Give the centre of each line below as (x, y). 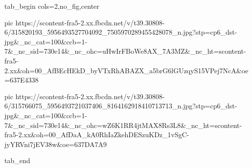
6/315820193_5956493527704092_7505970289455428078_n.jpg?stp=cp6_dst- (121, 32)
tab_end (17, 160)
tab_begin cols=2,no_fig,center (52, 6)
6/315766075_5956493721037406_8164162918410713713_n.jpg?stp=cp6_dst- (121, 106)
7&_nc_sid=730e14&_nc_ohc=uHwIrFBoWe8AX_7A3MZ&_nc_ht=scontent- (125, 51)
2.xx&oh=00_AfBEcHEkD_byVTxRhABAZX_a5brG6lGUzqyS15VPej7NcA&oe (126, 70)
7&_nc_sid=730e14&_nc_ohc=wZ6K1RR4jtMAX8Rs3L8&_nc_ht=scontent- (123, 125)
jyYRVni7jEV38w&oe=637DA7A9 (56, 144)
